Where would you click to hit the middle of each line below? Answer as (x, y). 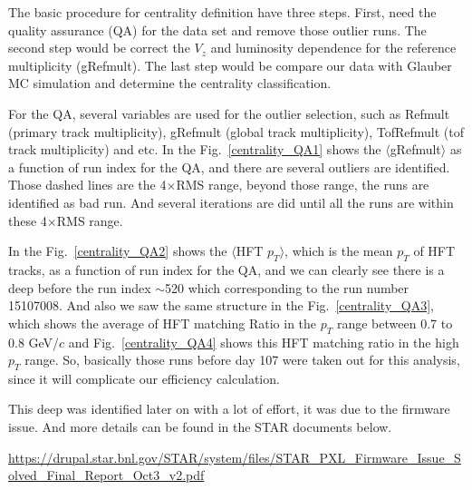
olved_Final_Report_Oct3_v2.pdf (106, 475)
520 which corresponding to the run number (287, 287)
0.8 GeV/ (34, 342)
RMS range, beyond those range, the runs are (303, 185)
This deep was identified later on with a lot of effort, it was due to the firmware (229, 409)
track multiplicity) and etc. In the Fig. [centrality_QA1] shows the (195, 149)
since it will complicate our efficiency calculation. (144, 378)
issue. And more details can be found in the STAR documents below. (200, 427)
